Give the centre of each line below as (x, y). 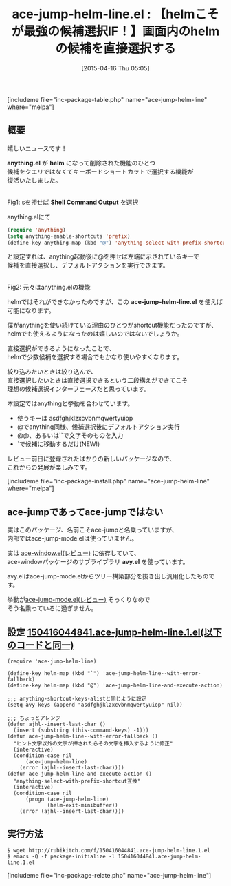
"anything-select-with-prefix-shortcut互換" (77, 781)
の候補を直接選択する (115, 49)
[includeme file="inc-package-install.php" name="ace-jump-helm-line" (108, 481)
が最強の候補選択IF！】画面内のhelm (115, 31)
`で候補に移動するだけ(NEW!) (58, 444)
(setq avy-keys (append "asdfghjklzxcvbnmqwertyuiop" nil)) (95, 705)
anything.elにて (29, 217)
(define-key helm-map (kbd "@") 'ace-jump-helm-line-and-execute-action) (115, 685)
